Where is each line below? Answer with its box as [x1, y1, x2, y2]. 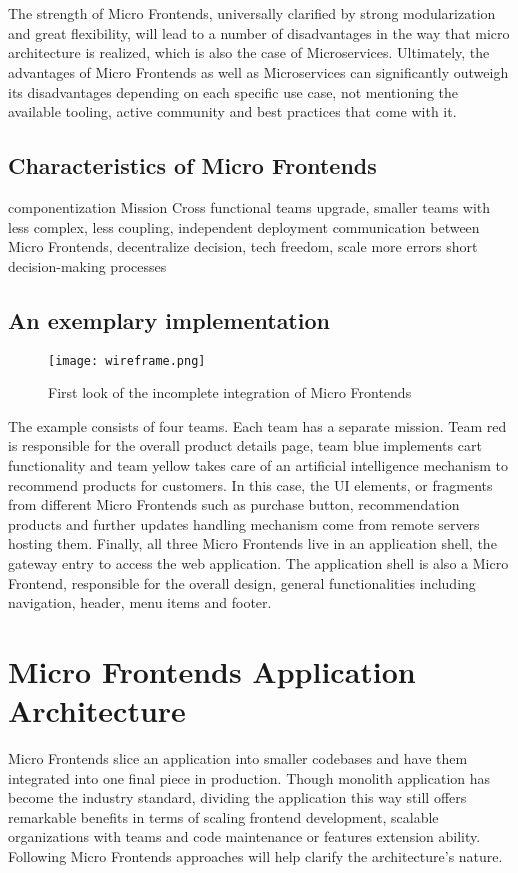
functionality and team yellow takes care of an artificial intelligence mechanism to [8, 454, 508, 475]
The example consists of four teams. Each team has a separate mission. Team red [8, 415, 507, 436]
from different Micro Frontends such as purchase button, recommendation [8, 494, 460, 515]
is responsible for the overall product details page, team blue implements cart [8, 435, 482, 456]
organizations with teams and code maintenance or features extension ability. [8, 826, 481, 847]
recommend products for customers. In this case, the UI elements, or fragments [8, 474, 493, 495]
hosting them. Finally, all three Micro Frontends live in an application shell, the [8, 533, 497, 554]
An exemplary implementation [8, 304, 330, 335]
